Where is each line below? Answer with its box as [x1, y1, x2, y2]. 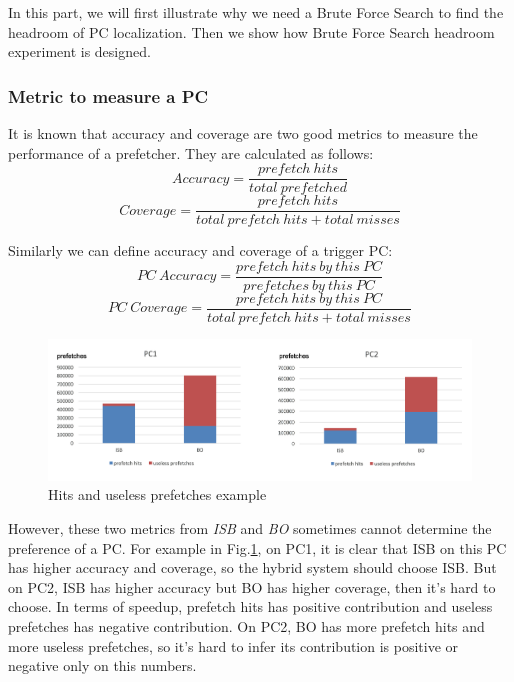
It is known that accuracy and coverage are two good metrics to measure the [8, 123, 478, 143]
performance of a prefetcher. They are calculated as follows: [8, 142, 374, 163]
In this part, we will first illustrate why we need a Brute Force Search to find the [8, 2, 504, 22]
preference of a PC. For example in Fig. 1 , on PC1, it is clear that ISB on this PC [8, 537, 507, 558]
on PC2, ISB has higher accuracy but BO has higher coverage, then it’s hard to [8, 576, 496, 597]
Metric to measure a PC [8, 83, 209, 108]
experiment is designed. [8, 41, 151, 62]
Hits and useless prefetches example [48, 484, 267, 505]
